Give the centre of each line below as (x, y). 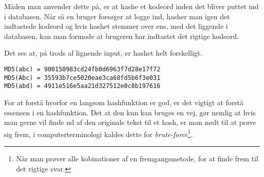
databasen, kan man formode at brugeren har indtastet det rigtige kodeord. (122, 36)
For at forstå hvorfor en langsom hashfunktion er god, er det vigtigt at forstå (124, 102)
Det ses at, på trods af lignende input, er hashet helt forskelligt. (103, 53)
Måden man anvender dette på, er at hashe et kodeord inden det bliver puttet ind (131, 6)
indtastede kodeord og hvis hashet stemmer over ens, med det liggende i (116, 26)
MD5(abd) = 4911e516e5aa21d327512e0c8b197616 (82, 86)
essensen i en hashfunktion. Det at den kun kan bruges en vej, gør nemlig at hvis (130, 112)
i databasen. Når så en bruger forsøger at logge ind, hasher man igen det (117, 16)
